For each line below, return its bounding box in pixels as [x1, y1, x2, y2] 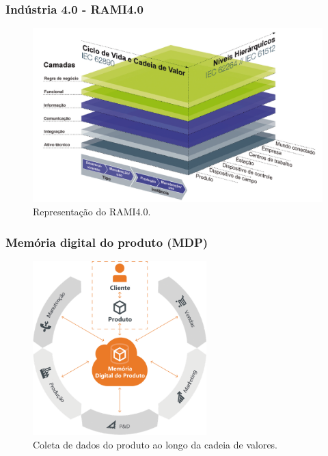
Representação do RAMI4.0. [33, 204, 151, 219]
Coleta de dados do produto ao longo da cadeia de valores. [33, 437, 278, 451]
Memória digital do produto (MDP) [5, 233, 208, 250]
